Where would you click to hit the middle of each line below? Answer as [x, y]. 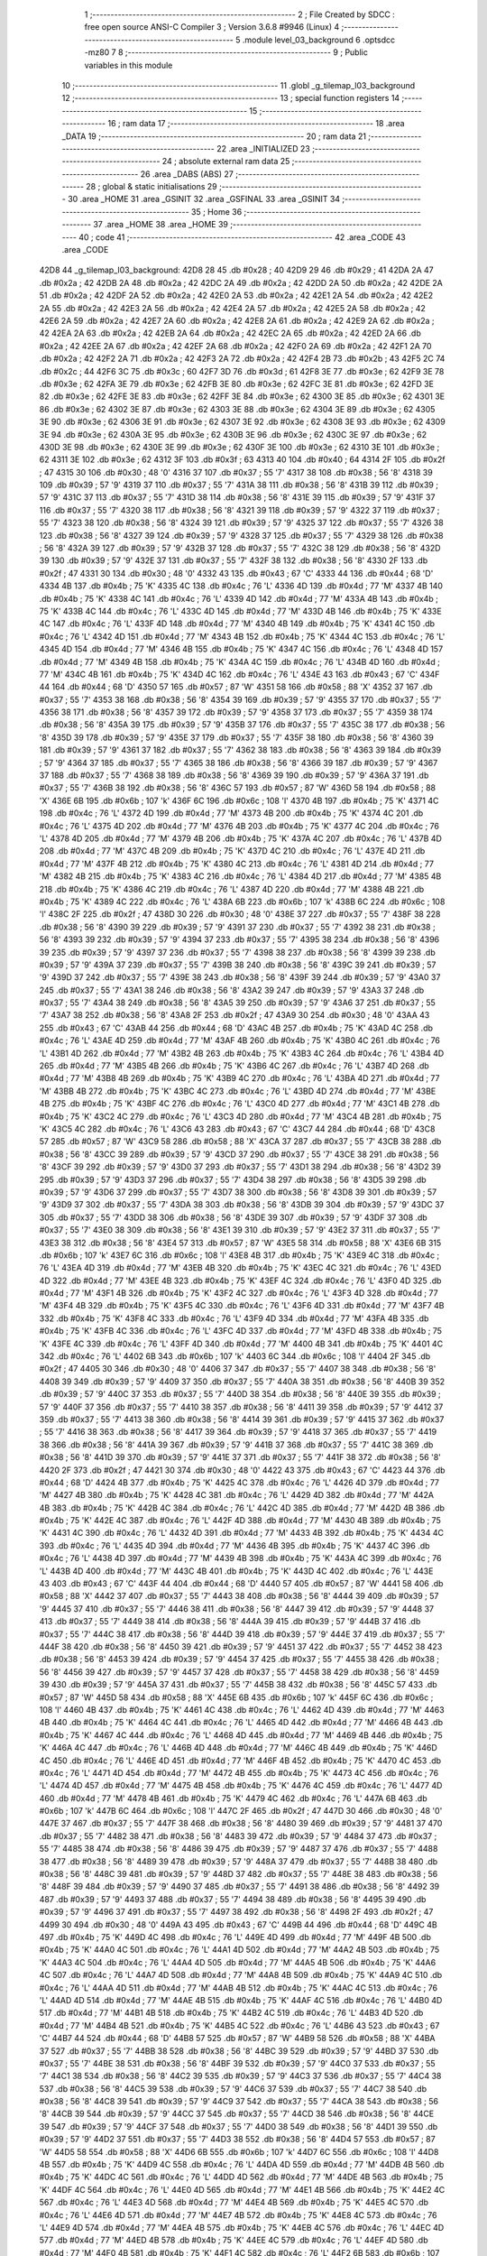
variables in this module [129, 65]
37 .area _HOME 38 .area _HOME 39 [161, 225]
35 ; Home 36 [216, 211]
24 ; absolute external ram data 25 [226, 162]
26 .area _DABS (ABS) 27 [187, 174]
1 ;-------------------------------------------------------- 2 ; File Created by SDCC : [240, 14]
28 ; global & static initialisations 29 [152, 187]
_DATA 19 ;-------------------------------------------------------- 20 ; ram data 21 [214, 136]
